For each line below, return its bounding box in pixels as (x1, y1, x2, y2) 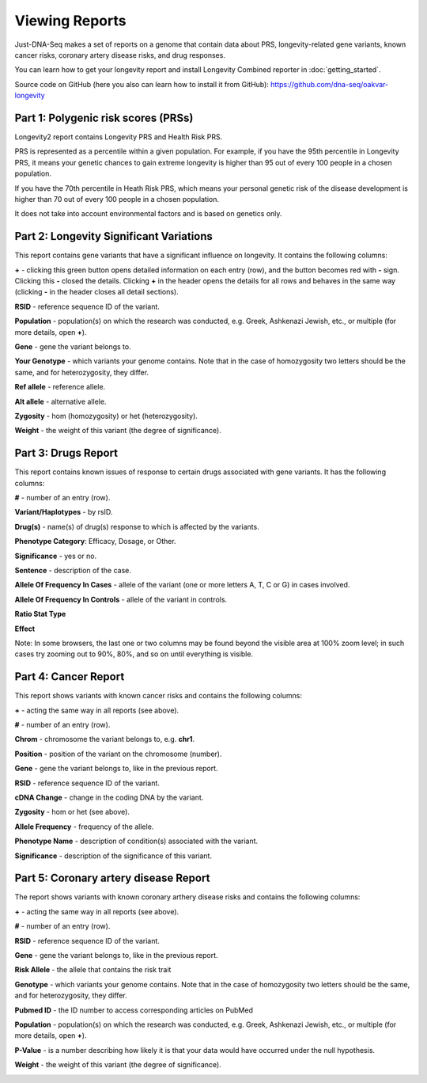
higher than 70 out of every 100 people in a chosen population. (14, 194, 220, 203)
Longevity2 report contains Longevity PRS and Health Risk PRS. (14, 132, 223, 142)
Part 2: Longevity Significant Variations (14, 230, 213, 243)
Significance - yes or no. (14, 551, 97, 560)
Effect (14, 624, 36, 633)
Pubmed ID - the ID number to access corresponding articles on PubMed (14, 1005, 253, 1015)
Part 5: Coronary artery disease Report (14, 872, 210, 885)
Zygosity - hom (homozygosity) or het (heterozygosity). (14, 411, 198, 420)
